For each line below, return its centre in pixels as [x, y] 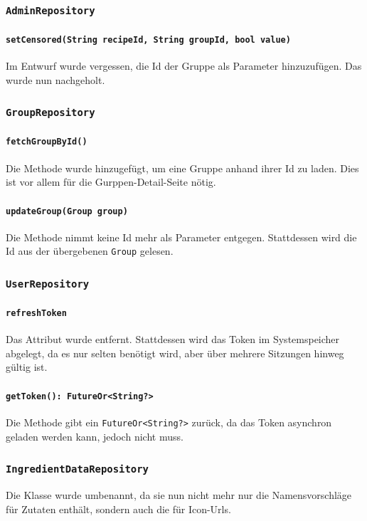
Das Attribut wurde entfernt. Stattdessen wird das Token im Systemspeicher [173, 339]
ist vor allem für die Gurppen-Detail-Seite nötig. [111, 182]
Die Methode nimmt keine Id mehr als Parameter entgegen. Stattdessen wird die [181, 237]
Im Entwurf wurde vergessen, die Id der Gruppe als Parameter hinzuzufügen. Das [184, 66]
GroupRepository [50, 113]
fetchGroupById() [47, 142]
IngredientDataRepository [77, 469]
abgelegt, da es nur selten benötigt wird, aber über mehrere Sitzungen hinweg [175, 353]
